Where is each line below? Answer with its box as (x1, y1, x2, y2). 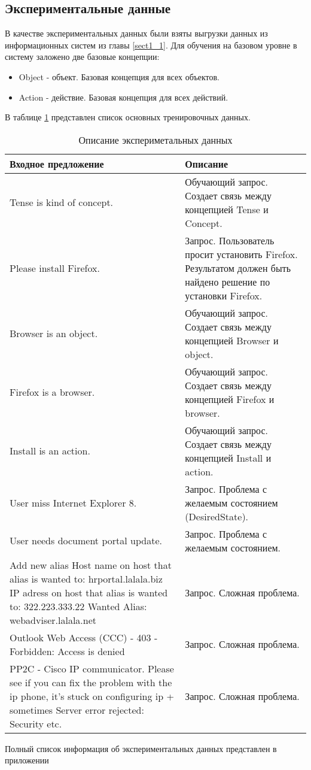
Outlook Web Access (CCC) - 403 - (10, 630, 158, 644)
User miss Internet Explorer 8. (10, 495, 137, 510)
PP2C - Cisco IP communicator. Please (10, 661, 174, 675)
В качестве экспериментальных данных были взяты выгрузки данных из (5, 27, 268, 40)
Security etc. (10, 716, 62, 730)
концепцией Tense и (185, 202, 269, 216)
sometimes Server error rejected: (10, 702, 144, 717)
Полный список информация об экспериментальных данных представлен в (5, 742, 277, 754)
